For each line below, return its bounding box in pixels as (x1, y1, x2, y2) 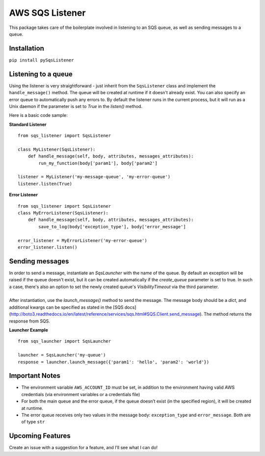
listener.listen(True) (18, 181, 73, 187)
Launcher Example (9, 327, 49, 333)
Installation (9, 44, 44, 53)
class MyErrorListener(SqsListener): (18, 210, 109, 215)
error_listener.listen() (18, 244, 78, 250)
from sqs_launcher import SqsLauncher (18, 339, 111, 344)
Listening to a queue (9, 70, 73, 78)
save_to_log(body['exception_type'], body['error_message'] (38, 224, 186, 229)
